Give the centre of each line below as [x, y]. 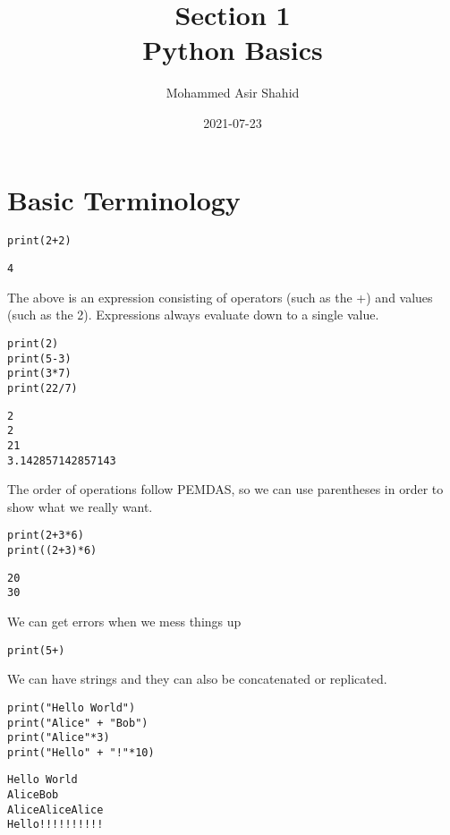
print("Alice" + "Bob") [78, 723]
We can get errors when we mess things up [124, 621]
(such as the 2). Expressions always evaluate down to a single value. [193, 315]
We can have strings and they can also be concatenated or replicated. [197, 679]
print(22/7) [42, 388]
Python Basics [233, 50]
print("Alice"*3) [59, 738]
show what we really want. [80, 506]
